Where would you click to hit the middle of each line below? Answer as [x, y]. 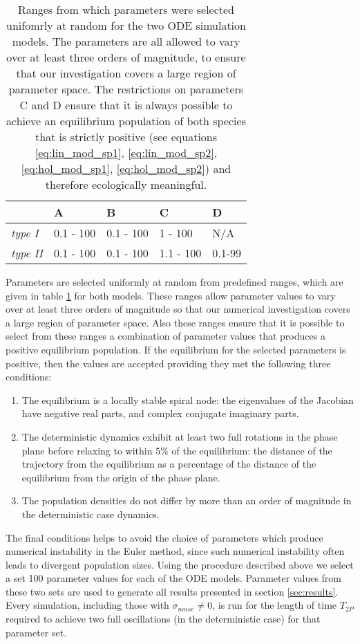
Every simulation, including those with [87, 605]
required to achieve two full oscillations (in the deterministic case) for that [163, 619]
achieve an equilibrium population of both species [126, 121]
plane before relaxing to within [87, 450]
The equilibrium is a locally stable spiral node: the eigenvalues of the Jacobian [188, 399]
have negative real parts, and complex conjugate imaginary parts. [160, 413]
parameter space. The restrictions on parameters [126, 89]
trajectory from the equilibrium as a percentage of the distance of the [169, 464]
